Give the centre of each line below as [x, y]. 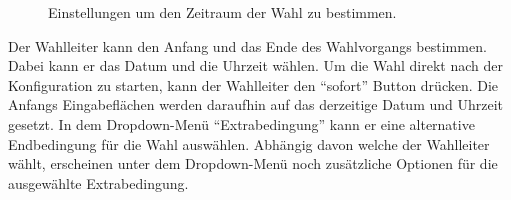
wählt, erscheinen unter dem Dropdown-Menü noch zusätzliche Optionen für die [253, 163]
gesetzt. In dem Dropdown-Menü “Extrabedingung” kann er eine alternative [241, 123]
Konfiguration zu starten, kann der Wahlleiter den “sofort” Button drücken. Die [253, 84]
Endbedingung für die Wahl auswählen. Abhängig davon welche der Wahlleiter [249, 143]
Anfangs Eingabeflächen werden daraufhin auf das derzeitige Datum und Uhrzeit [256, 104]
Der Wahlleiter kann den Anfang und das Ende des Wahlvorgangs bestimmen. [247, 45]
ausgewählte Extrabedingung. [98, 182]
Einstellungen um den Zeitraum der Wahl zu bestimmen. [222, 12]
